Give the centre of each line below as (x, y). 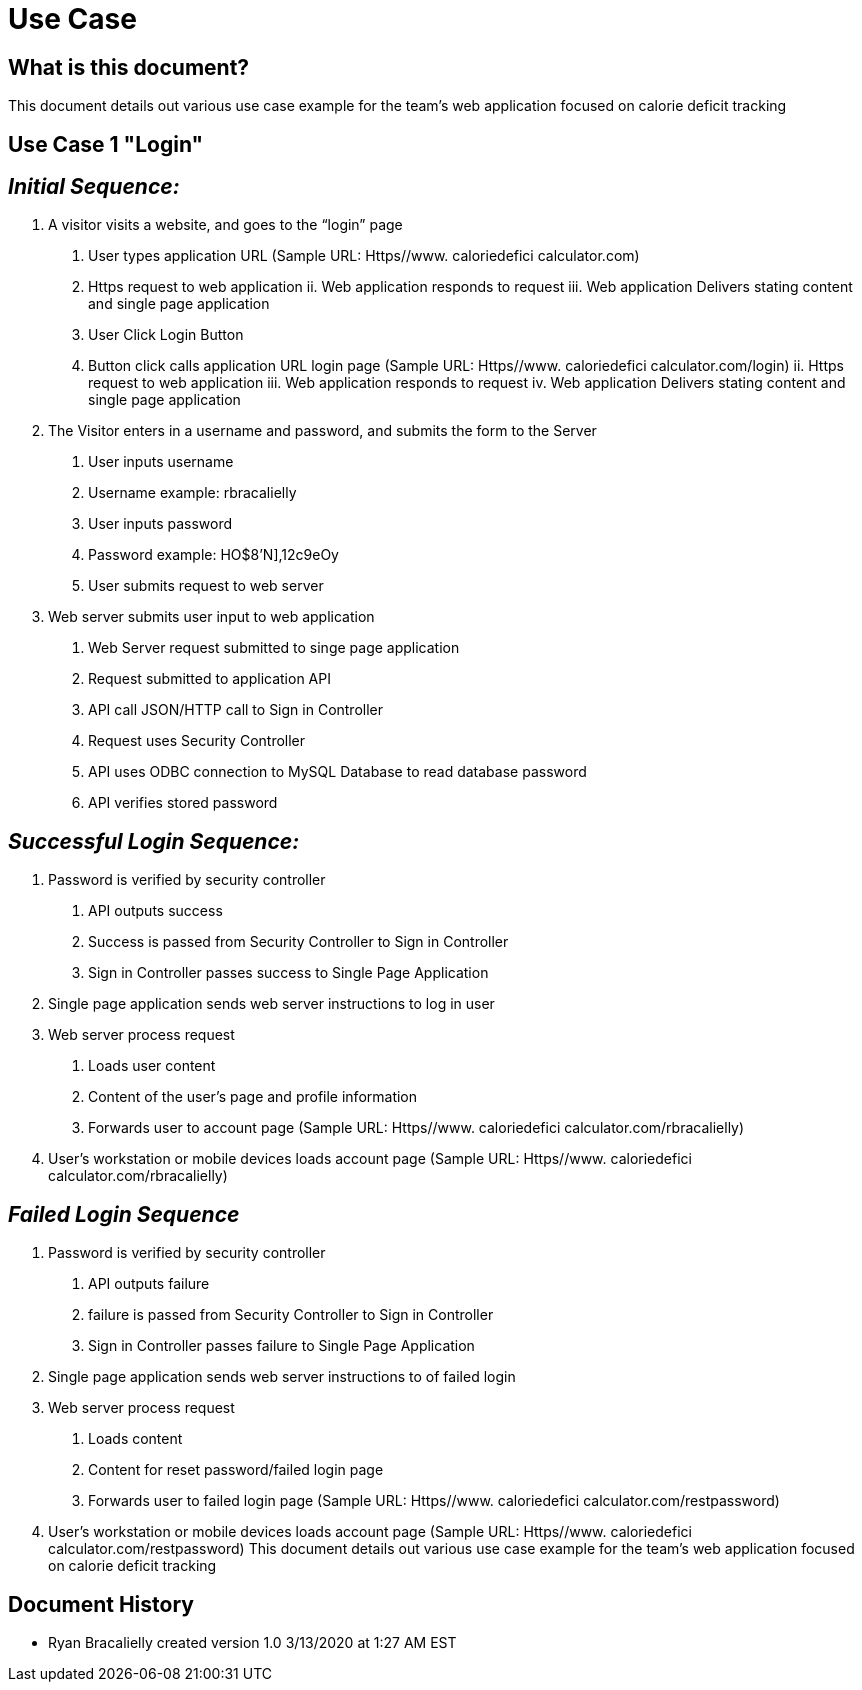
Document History (101, 1604)
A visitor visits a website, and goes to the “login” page (225, 225)
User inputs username (161, 462)
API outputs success (155, 911)
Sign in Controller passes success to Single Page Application (288, 973)
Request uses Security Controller (197, 741)
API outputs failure (149, 1284)
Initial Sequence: (94, 187)
